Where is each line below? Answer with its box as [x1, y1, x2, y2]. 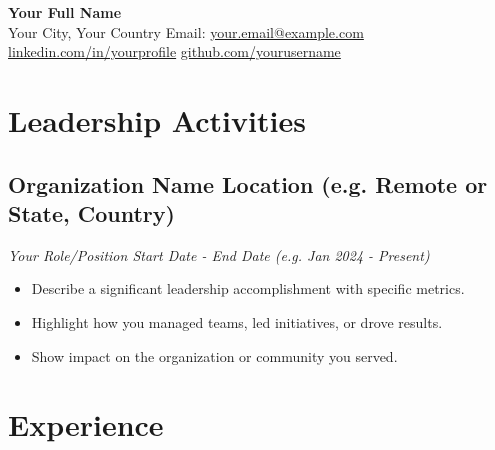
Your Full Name [8, 2, 122, 22]
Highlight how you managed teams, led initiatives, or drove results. [31, 311, 443, 332]
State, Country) [8, 197, 175, 228]
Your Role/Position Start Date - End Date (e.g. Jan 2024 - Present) [8, 244, 430, 265]
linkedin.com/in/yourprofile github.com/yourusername [8, 41, 341, 62]
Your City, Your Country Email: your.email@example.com [8, 21, 364, 42]
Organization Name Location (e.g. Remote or [8, 168, 488, 199]
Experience [8, 404, 164, 445]
